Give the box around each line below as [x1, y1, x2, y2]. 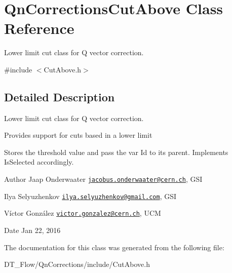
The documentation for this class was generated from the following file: [4, 242, 224, 252]
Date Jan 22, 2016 [4, 225, 61, 236]
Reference [4, 18, 74, 38]
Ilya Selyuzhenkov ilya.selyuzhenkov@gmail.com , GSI [4, 190, 177, 201]
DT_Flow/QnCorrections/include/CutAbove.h [4, 259, 150, 269]
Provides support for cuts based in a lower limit [4, 130, 152, 140]
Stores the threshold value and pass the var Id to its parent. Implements [4, 146, 228, 157]
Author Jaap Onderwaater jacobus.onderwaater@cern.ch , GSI [4, 174, 203, 184]
